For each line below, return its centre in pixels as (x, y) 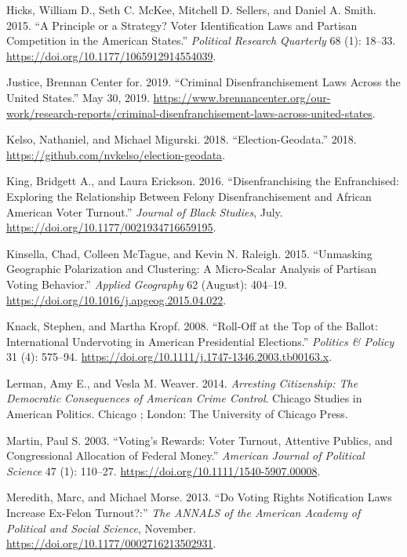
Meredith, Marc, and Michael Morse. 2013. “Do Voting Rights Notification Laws (199, 497)
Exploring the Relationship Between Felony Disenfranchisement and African (189, 196)
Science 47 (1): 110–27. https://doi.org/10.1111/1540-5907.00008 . (164, 470)
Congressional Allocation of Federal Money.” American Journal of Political (185, 455)
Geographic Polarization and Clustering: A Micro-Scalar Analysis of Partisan (192, 269)
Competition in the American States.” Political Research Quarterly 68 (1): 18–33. (201, 40)
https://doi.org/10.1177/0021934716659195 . (111, 227)
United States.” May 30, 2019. (78, 97)
